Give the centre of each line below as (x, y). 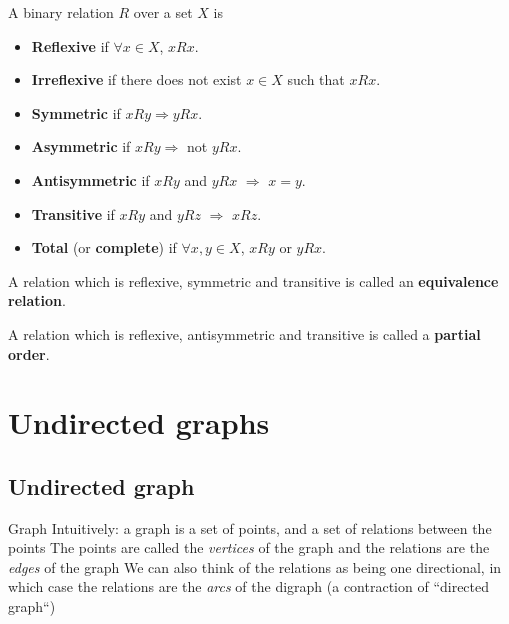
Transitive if (73, 213)
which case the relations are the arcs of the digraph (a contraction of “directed (249, 586)
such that (316, 79)
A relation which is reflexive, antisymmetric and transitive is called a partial (244, 333)
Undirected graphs (139, 422)
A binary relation (61, 12)
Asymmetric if (81, 146)
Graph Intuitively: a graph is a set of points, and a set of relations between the (250, 527)
